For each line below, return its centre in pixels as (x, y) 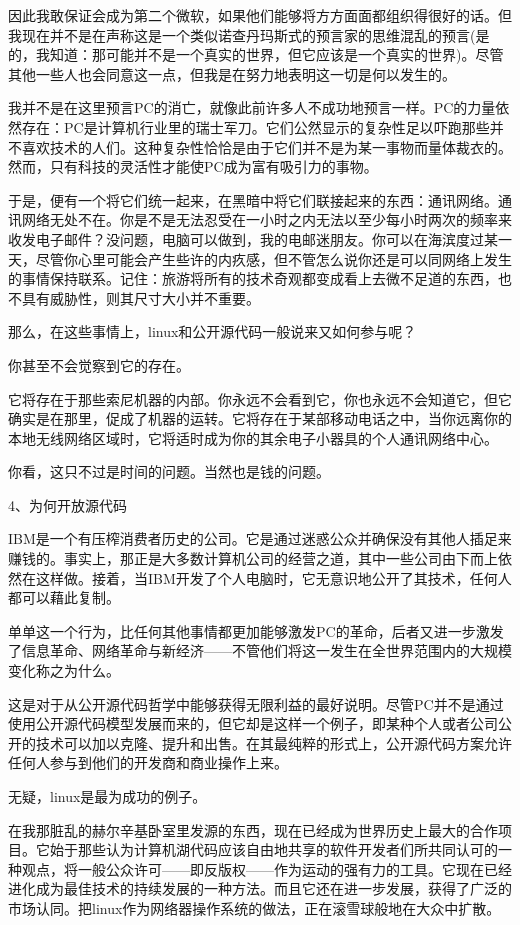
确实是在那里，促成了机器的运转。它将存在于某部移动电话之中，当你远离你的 (260, 418)
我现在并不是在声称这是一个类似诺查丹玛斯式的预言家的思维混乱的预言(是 (249, 34)
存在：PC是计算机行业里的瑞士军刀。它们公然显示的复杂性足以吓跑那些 (255, 126)
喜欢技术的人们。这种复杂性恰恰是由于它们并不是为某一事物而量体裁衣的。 (266, 146)
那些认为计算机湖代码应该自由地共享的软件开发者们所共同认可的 (287, 849)
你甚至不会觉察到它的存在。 (99, 364)
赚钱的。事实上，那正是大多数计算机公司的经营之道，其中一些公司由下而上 (253, 558)
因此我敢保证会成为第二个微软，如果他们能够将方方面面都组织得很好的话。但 (260, 15)
